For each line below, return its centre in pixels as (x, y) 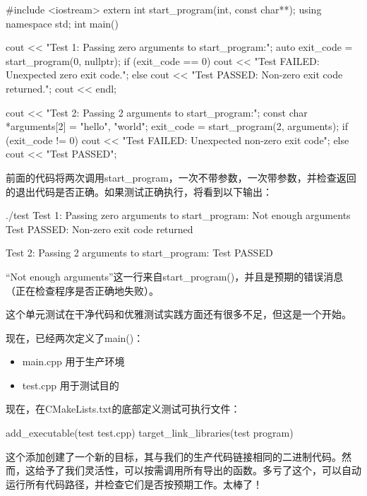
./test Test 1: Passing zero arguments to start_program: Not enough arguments (178, 215)
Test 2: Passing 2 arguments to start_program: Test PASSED (139, 253)
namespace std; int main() (62, 23)
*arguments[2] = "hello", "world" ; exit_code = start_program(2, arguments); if (177, 126)
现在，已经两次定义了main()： (75, 337)
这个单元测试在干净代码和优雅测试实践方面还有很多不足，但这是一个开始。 (179, 314)
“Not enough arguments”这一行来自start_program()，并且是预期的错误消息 (175, 276)
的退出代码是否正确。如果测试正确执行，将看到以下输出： (139, 191)
